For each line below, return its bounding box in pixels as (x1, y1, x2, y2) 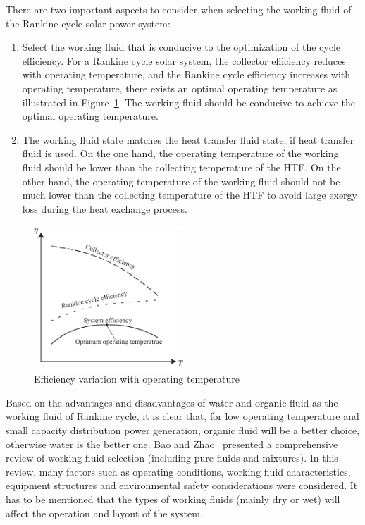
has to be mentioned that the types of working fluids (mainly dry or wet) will (6, 491, 340, 506)
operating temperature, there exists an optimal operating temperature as (22, 80, 338, 95)
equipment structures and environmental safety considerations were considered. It (6, 478, 358, 493)
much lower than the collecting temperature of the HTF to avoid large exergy (22, 187, 357, 202)
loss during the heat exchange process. (22, 201, 187, 216)
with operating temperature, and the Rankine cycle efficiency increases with (22, 67, 351, 82)
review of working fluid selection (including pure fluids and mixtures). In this (6, 450, 338, 465)
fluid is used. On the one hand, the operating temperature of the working (22, 146, 339, 161)
